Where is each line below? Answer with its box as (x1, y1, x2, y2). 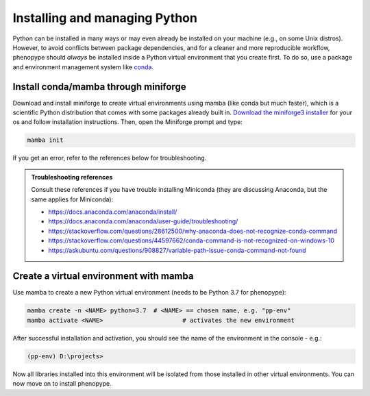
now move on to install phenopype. (12, 380, 112, 388)
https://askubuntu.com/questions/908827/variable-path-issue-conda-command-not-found (48, 246, 306, 254)
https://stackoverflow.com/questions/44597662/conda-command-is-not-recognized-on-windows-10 (48, 236, 335, 245)
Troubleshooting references (31, 173, 113, 181)
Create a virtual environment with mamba (12, 271, 194, 282)
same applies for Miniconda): (31, 195, 114, 203)
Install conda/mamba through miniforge (12, 81, 186, 92)
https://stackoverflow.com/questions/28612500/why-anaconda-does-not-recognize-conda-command (48, 227, 337, 235)
